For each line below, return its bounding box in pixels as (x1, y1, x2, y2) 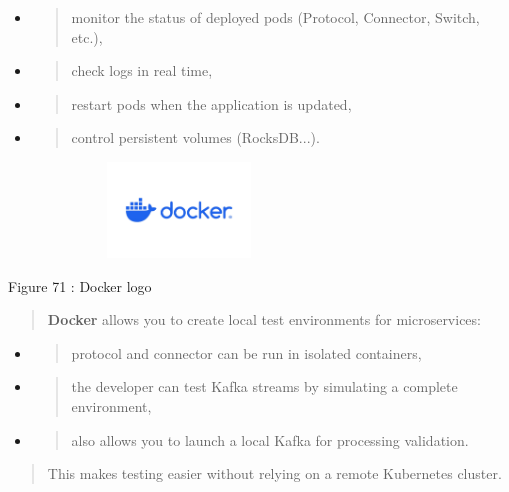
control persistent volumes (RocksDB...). (71, 127, 320, 148)
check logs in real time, (71, 60, 213, 81)
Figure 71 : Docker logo (8, 275, 152, 296)
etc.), (71, 26, 103, 47)
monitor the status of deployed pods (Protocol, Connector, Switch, (71, 7, 480, 27)
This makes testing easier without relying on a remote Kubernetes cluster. (47, 463, 502, 484)
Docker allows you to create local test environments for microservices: (47, 309, 481, 330)
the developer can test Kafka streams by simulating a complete (71, 376, 458, 397)
